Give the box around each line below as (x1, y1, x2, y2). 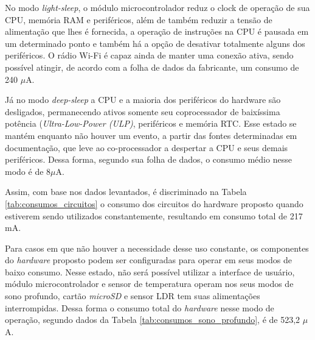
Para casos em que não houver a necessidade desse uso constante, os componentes (5, 241, 309, 254)
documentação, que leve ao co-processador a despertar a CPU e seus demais (5, 141, 288, 154)
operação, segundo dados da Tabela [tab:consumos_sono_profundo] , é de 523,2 (5, 313, 300, 326)
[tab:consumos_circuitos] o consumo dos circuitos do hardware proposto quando (5, 197, 303, 210)
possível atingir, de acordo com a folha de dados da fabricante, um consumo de (5, 60, 299, 73)
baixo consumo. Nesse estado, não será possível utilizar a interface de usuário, (5, 265, 295, 278)
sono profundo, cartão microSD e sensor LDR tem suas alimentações (5, 289, 260, 302)
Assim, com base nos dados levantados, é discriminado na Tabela (5, 185, 247, 198)
